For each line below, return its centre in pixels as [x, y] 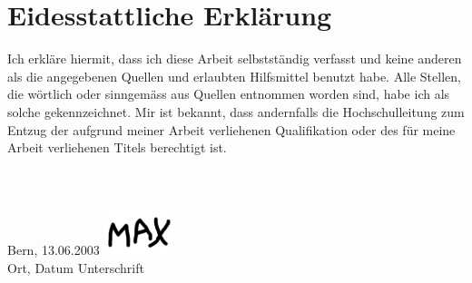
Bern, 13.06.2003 [54, 250]
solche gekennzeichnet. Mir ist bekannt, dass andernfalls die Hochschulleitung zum [236, 111]
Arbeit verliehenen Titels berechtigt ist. [117, 147]
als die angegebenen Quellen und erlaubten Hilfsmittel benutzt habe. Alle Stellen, [234, 76]
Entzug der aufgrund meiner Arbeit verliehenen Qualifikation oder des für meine [231, 129]
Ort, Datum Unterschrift [76, 268]
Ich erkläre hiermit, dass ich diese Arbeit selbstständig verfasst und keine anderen [235, 59]
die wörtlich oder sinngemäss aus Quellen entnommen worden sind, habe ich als [229, 94]
